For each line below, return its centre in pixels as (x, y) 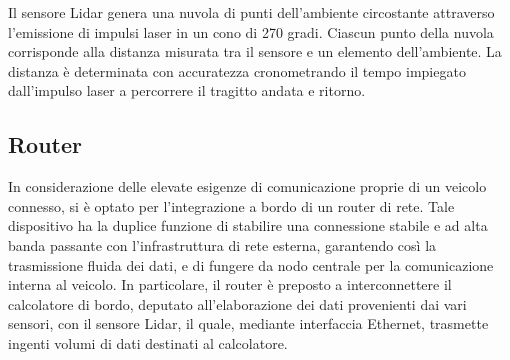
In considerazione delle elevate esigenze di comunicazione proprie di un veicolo (247, 186)
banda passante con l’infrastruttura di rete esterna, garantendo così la (222, 244)
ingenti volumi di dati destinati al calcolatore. (148, 342)
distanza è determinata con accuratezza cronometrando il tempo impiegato (237, 70)
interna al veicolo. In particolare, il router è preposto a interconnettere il (230, 284)
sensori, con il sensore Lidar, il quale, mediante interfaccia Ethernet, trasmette (248, 323)
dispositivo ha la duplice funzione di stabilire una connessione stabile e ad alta (248, 225)
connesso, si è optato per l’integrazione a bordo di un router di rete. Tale (231, 205)
